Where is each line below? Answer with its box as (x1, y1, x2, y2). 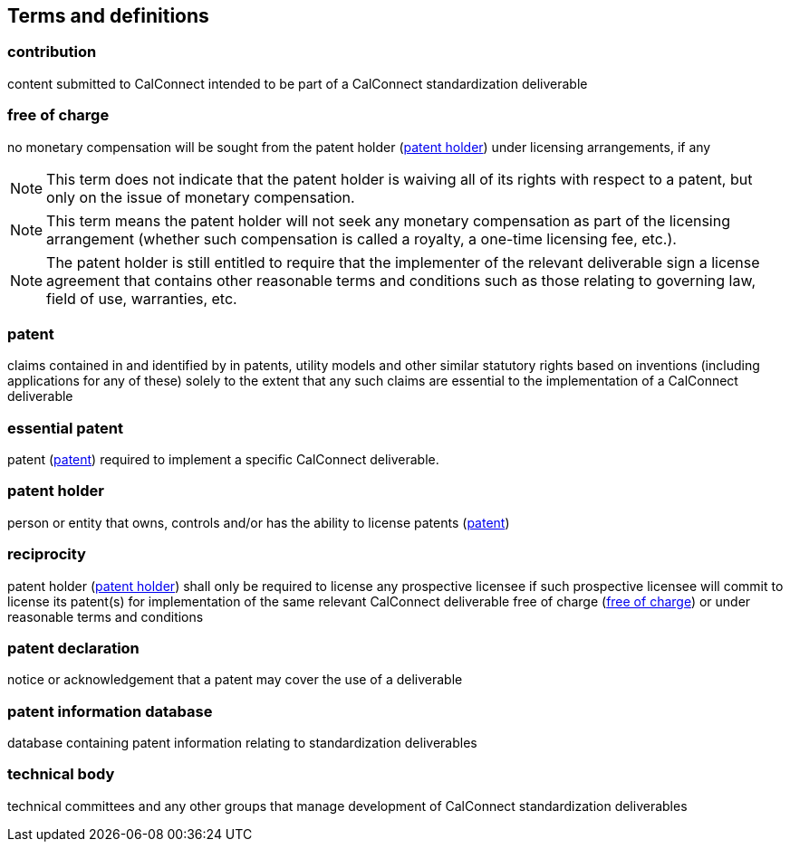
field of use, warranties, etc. (46, 289, 237, 308)
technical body (7, 765, 115, 784)
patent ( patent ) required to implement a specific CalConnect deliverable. (7, 452, 439, 468)
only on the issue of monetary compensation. (46, 187, 355, 206)
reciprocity (7, 545, 86, 564)
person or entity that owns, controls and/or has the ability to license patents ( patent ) (7, 514, 510, 530)
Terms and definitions (7, 5, 209, 27)
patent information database (7, 701, 213, 720)
